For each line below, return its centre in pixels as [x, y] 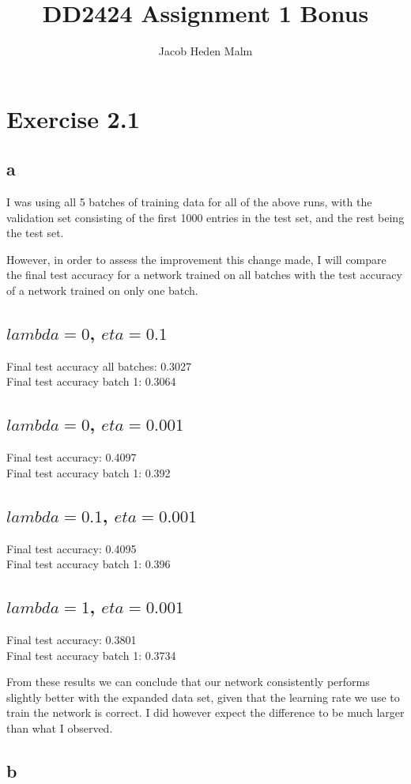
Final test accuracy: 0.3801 [72, 640]
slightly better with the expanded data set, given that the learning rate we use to [203, 697]
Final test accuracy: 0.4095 [72, 548]
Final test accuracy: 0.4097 [72, 457]
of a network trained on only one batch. [102, 290]
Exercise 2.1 [73, 118]
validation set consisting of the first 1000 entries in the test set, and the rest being [205, 217]
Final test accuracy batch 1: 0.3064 [91, 381]
